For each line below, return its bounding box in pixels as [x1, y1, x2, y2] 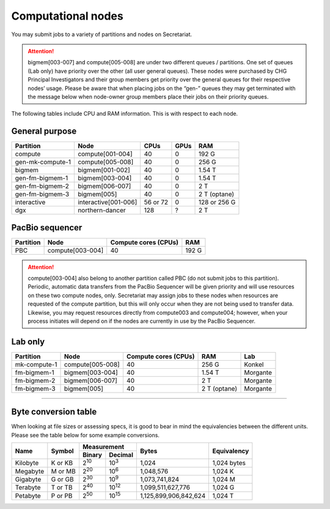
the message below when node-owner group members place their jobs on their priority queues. [28, 92, 269, 100]
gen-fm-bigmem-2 [15, 182, 70, 190]
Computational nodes [11, 9, 123, 23]
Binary [82, 451, 102, 459]
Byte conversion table [11, 407, 97, 417]
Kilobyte [15, 459, 39, 467]
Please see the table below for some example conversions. [11, 431, 160, 439]
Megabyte [15, 467, 45, 475]
